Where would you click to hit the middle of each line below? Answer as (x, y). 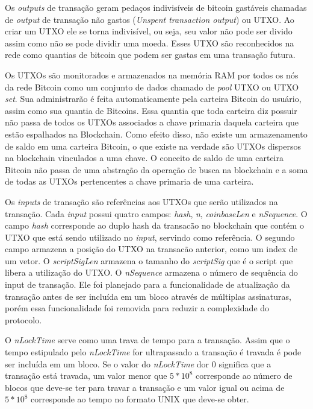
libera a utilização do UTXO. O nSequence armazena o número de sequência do (151, 272)
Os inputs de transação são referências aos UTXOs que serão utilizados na (141, 201)
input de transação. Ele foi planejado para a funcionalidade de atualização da (147, 284)
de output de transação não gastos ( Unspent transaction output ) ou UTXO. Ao (150, 19)
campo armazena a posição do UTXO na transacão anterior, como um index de (151, 249)
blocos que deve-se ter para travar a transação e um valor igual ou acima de (145, 387)
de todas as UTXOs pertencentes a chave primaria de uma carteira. (129, 181)
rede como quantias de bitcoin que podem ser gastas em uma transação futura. (150, 55)
